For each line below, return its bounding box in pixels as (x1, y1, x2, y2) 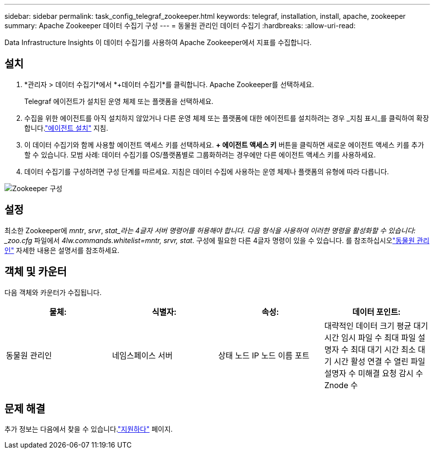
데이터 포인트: (352, 306, 401, 317)
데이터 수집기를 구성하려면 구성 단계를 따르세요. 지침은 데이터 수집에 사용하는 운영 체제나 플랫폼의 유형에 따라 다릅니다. (24, 167, 389, 176)
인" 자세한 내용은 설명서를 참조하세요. (4, 246, 120, 254)
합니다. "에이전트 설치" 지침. (24, 123, 108, 132)
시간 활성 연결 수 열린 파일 (334, 356, 426, 366)
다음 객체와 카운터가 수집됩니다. (4, 288, 102, 297)
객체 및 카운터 (4, 265, 67, 278)
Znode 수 (324, 380, 358, 390)
